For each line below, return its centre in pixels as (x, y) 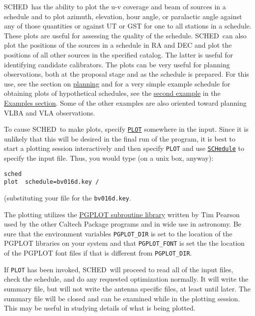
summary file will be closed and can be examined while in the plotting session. (122, 298)
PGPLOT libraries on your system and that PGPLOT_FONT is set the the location (124, 243)
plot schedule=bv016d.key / (52, 182)
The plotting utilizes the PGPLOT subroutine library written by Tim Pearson (122, 214)
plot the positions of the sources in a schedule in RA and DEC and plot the (118, 45)
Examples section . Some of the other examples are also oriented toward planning (125, 102)
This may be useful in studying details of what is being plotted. (100, 308)
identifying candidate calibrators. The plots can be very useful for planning (117, 64)
